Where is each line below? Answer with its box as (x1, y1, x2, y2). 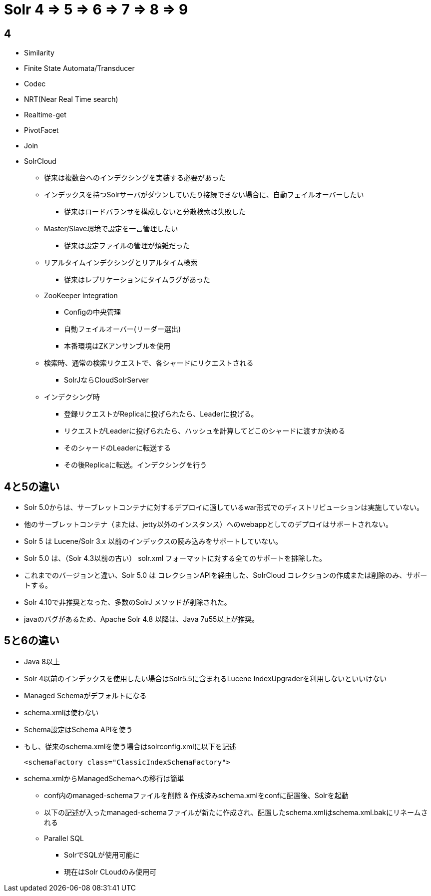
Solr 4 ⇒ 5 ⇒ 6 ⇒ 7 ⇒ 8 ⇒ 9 (4, 1, 188, 18)
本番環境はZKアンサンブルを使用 (64, 342, 171, 351)
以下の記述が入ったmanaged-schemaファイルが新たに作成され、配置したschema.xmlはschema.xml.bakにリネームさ (44, 808, 428, 817)
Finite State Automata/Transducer (24, 64, 135, 73)
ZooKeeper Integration (44, 291, 118, 300)
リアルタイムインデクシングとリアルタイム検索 (44, 258, 198, 267)
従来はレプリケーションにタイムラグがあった (64, 275, 210, 284)
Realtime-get (24, 110, 66, 119)
